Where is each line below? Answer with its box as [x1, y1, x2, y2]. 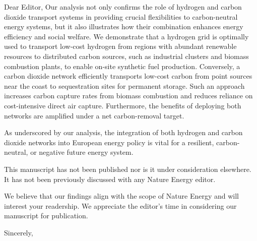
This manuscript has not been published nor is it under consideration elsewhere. [4, 163, 251, 174]
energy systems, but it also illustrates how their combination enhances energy [4, 21, 243, 32]
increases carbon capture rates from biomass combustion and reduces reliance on [4, 90, 253, 101]
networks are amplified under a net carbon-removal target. [4, 110, 184, 120]
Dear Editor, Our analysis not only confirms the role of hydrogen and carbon [4, 2, 242, 12]
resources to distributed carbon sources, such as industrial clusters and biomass [4, 50, 249, 61]
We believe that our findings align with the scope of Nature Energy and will [4, 191, 239, 201]
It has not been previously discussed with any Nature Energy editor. [4, 173, 216, 184]
